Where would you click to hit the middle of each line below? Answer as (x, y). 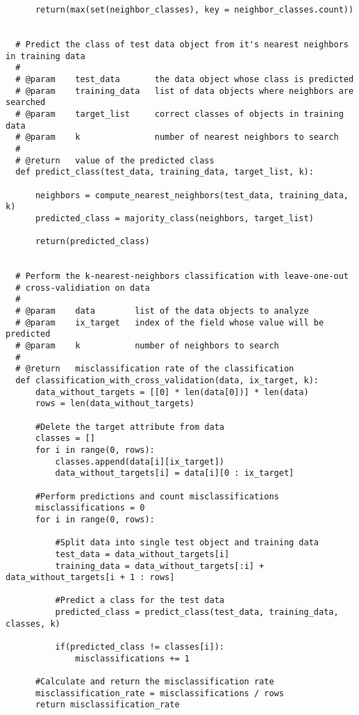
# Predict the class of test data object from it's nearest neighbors (182, 44)
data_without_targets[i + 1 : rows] (90, 578)
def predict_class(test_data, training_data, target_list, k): (165, 172)
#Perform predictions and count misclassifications (157, 496)
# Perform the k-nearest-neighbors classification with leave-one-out (182, 276)
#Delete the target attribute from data (130, 427)
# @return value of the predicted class (115, 160)
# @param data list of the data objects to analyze (162, 311)
